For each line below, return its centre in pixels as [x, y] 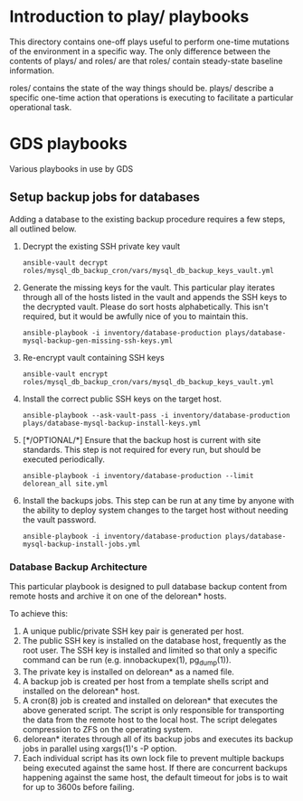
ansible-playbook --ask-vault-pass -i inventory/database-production [156, 415]
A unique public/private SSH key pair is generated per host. [133, 631]
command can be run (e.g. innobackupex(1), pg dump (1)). [127, 660]
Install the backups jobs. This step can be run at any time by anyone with [158, 500]
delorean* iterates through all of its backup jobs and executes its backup [158, 739]
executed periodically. [64, 459]
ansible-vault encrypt [65, 374]
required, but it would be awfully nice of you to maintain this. [135, 316]
